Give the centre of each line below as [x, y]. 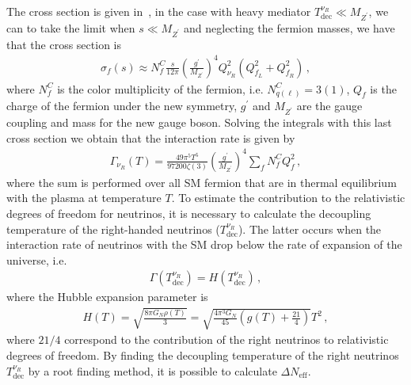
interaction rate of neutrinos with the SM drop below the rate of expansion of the [204, 244]
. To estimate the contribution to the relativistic [288, 198]
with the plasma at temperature [84, 198]
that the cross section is [64, 44]
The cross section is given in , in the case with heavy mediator [159, 11]
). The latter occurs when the [310, 229]
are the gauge [329, 106]
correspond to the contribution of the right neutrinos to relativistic [226, 339]
